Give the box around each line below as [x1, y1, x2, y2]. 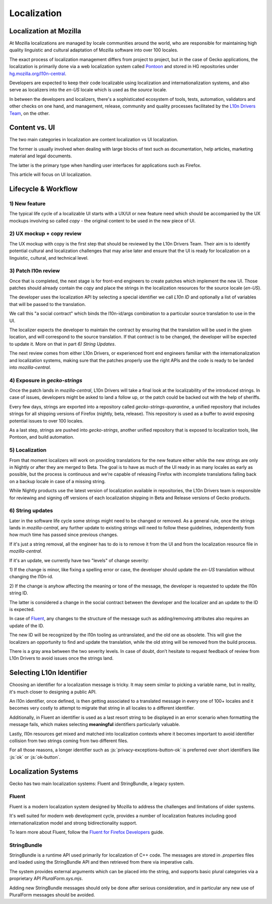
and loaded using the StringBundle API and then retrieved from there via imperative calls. [9, 859, 194, 865]
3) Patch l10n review [9, 267, 60, 274]
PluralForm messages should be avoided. [9, 892, 95, 898]
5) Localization [9, 447, 47, 454]
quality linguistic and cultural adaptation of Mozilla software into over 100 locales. [9, 47, 178, 53]
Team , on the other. [9, 110, 50, 116]
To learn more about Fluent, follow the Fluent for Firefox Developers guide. [9, 829, 164, 835]
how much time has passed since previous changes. [9, 532, 118, 538]
